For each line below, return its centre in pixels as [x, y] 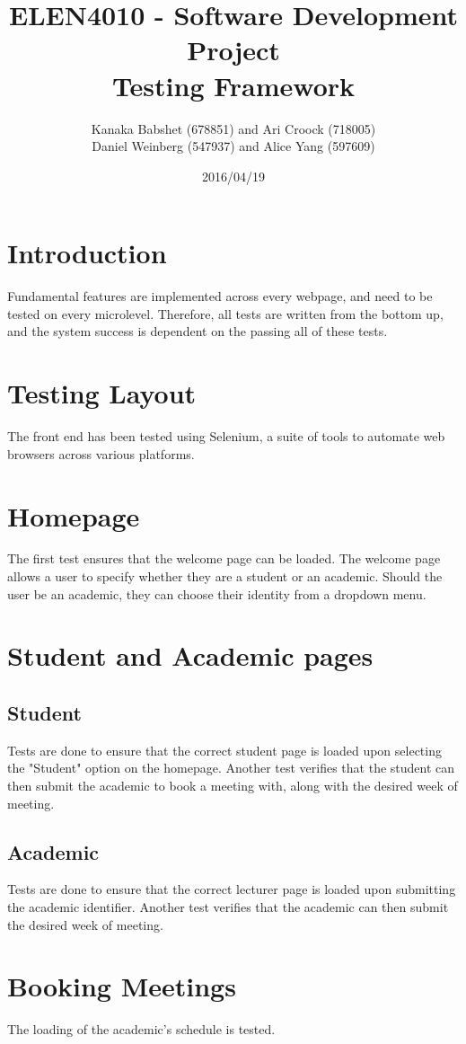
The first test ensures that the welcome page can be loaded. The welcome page [224, 558]
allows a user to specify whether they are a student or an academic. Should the [225, 576]
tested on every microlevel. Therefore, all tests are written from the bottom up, [225, 313]
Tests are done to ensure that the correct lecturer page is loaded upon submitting [232, 889]
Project [233, 50]
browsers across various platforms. [101, 453]
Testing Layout [102, 393]
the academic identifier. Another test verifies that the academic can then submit [228, 906]
